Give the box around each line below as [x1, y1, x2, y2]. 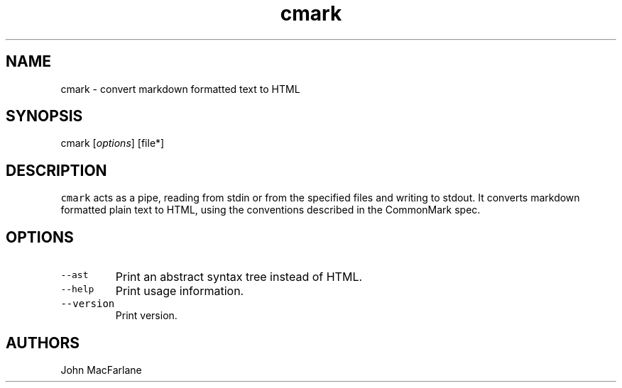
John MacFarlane [60, 363, 142, 376]
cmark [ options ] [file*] [60, 137, 165, 150]
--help [60, 284, 94, 295]
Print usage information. [115, 284, 244, 299]
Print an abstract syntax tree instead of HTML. [115, 270, 363, 284]
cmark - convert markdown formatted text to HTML [60, 82, 300, 95]
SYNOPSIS [6, 107, 83, 126]
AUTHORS [6, 333, 80, 352]
